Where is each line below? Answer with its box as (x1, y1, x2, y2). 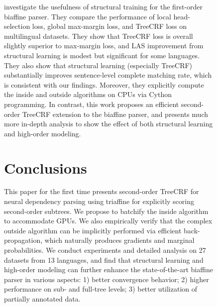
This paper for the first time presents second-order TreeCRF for (4, 186, 199, 197)
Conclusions (4, 157, 87, 178)
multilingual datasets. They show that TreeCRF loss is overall (4, 30, 193, 41)
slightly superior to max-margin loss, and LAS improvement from (4, 40, 204, 51)
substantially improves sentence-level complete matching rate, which (4, 70, 212, 80)
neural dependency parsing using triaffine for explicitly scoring (4, 196, 194, 206)
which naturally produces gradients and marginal (44, 235, 195, 245)
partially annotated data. (4, 293, 81, 304)
